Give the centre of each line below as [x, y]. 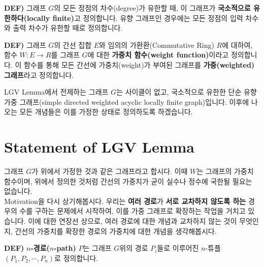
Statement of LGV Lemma [99, 147]
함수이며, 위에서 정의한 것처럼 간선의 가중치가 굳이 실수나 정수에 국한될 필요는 [128, 181]
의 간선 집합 [73, 44]
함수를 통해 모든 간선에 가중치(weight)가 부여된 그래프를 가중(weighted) [139, 64]
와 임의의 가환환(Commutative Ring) [157, 44]
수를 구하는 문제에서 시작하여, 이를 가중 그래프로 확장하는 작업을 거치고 [133, 211]
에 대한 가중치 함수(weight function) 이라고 [158, 55]
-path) [65, 248]
